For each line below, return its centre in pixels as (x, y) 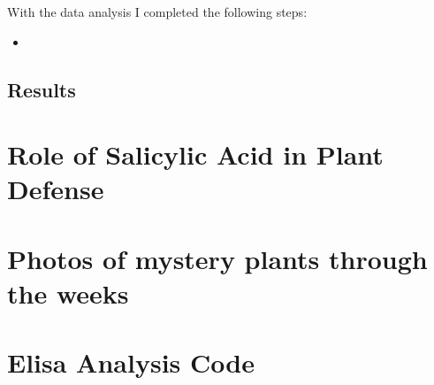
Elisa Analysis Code (131, 362)
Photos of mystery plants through (217, 258)
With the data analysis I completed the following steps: (157, 12)
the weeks (68, 293)
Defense (56, 189)
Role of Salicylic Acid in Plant (195, 154)
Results (42, 89)
